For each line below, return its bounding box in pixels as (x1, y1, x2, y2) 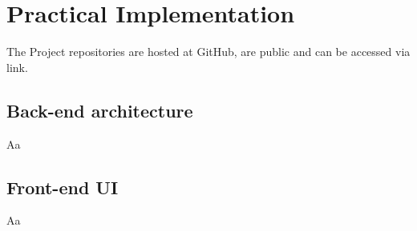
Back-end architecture (6, 98, 193, 122)
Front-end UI (6, 174, 119, 199)
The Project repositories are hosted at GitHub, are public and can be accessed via (6, 43, 411, 60)
